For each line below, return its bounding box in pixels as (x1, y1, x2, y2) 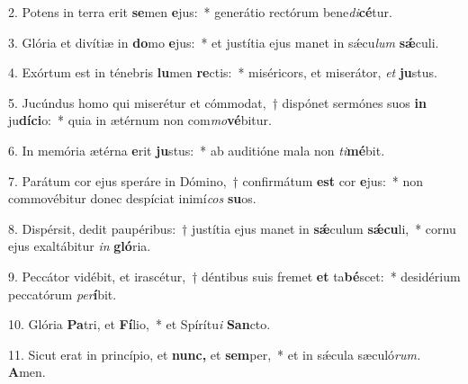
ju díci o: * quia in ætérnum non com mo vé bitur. (8, 111, 272, 129)
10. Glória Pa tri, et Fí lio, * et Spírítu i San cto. (8, 315, 271, 334)
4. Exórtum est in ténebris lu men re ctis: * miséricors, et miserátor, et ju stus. (8, 63, 437, 82)
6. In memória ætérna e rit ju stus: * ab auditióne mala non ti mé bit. (8, 140, 385, 159)
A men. (8, 362, 46, 381)
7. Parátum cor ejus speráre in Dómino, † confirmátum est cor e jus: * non (8, 171, 424, 190)
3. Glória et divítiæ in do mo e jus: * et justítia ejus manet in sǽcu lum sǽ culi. (8, 32, 439, 51)
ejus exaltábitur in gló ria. (8, 237, 151, 255)
